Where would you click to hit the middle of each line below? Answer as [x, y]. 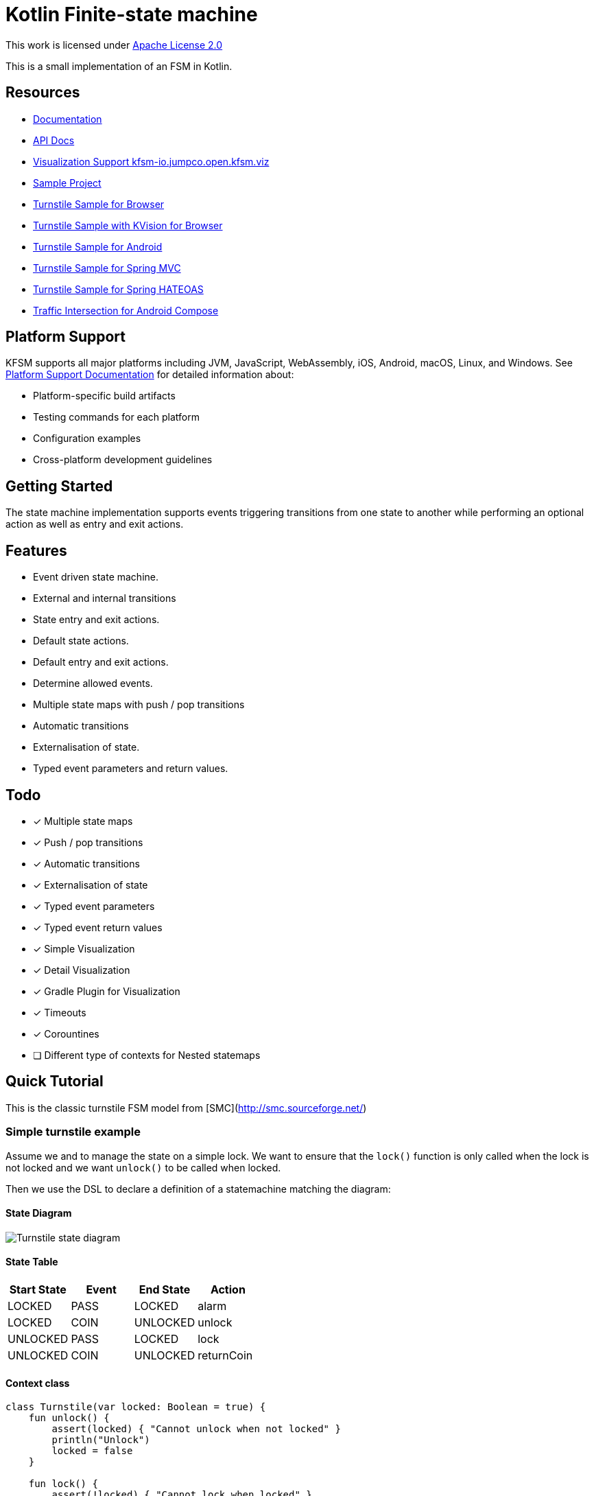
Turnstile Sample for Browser [99, 204]
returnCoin [225, 1355]
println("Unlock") [101, 1440]
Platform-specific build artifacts [104, 396]
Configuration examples [87, 439]
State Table [32, 1262]
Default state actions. [81, 641]
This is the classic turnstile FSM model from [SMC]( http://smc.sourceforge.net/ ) [186, 1108]
